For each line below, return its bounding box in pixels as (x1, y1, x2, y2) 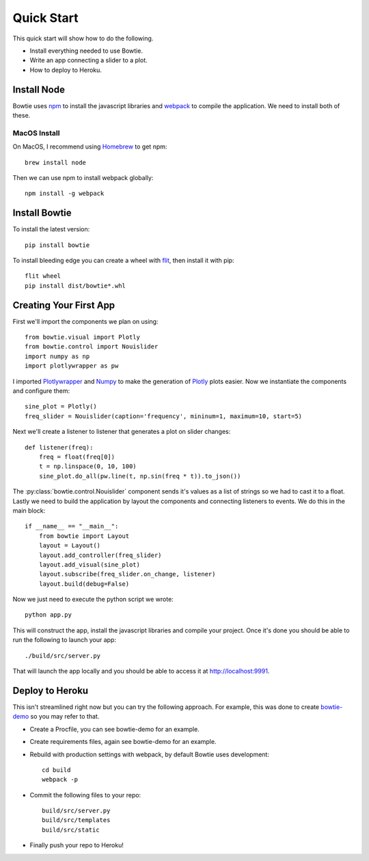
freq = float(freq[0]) (38, 453, 115, 461)
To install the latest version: (12, 225, 90, 233)
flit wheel (25, 272, 61, 280)
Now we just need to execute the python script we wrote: (12, 595, 174, 604)
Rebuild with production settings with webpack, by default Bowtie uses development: (29, 750, 270, 758)
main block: (12, 506, 46, 515)
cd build (42, 766, 71, 773)
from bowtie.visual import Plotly (25, 333, 140, 342)
